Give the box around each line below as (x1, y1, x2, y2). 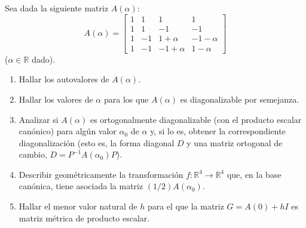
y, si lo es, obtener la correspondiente (150, 125, 286, 137)
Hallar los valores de (19, 93, 93, 105)
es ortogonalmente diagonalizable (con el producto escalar (90, 113, 302, 125)
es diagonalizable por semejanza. (180, 93, 299, 105)
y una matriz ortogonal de (186, 136, 283, 149)
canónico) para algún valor (19, 125, 117, 137)
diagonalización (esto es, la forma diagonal (19, 136, 175, 149)
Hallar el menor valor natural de (19, 200, 137, 212)
